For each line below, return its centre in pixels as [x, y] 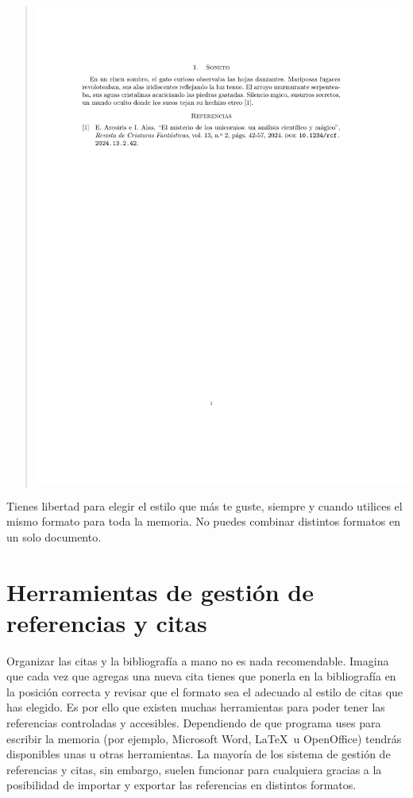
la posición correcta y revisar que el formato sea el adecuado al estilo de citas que [205, 691]
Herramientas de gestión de [160, 591]
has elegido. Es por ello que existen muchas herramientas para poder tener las [196, 707]
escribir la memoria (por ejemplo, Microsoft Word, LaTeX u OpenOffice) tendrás [204, 738]
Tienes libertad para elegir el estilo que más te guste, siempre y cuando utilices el [205, 505]
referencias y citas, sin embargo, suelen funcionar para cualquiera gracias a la [194, 769]
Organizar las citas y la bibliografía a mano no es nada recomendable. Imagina [198, 660]
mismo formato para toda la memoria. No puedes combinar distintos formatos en [204, 521]
